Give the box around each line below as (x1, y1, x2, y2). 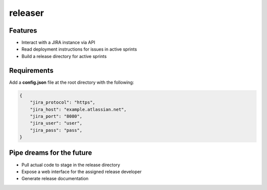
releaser (9, 7, 44, 18)
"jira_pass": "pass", (30, 127, 83, 133)
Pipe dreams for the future (9, 149, 92, 157)
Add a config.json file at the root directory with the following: (9, 79, 134, 85)
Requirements (9, 66, 54, 74)
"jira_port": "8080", (30, 113, 83, 119)
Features (9, 26, 37, 35)
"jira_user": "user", (30, 121, 83, 126)
